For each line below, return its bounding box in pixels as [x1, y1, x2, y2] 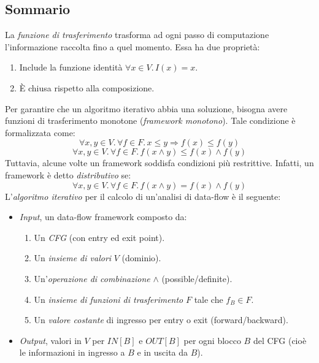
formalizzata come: [5, 126, 75, 139]
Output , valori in [19, 334, 82, 346]
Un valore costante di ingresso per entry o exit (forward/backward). [34, 313, 288, 326]
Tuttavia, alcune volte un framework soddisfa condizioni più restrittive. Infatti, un [5, 156, 314, 169]
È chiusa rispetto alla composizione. [19, 81, 155, 94]
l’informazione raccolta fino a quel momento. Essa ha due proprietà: [5, 40, 260, 53]
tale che [194, 292, 223, 305]
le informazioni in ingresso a [19, 346, 125, 359]
